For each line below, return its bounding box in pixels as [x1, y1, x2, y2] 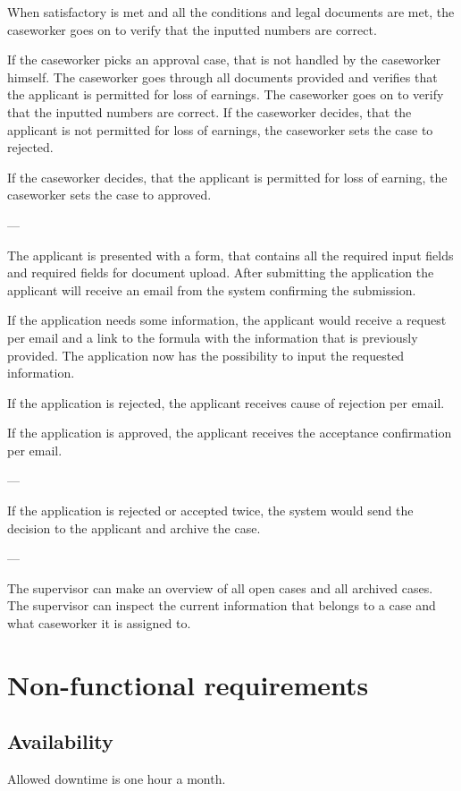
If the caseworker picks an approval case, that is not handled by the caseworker [7, 50, 441, 69]
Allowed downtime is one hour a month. [7, 770, 226, 788]
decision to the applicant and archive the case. [7, 518, 261, 537]
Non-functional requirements [7, 666, 369, 702]
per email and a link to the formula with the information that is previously [7, 327, 418, 346]
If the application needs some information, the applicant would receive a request [7, 310, 447, 329]
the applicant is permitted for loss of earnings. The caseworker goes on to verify [7, 85, 444, 104]
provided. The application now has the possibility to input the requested [7, 345, 405, 364]
